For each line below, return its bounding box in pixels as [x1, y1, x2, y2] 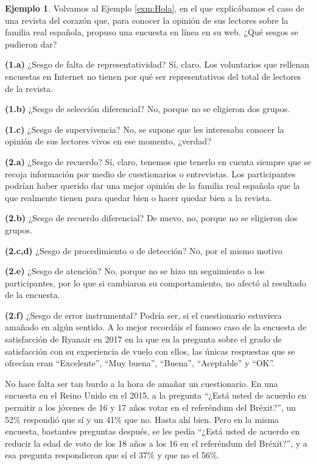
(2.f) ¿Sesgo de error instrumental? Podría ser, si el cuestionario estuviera [5, 308, 282, 321]
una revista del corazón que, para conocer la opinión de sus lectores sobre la [5, 13, 289, 26]
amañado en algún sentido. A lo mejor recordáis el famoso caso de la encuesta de [5, 321, 307, 333]
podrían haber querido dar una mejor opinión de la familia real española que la [5, 179, 300, 192]
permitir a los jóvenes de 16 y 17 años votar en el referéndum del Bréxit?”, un [5, 401, 296, 414]
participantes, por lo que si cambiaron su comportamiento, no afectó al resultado [5, 276, 306, 289]
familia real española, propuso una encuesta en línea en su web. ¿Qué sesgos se [5, 26, 298, 38]
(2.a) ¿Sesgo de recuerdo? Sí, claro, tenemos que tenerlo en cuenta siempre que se [5, 155, 311, 168]
